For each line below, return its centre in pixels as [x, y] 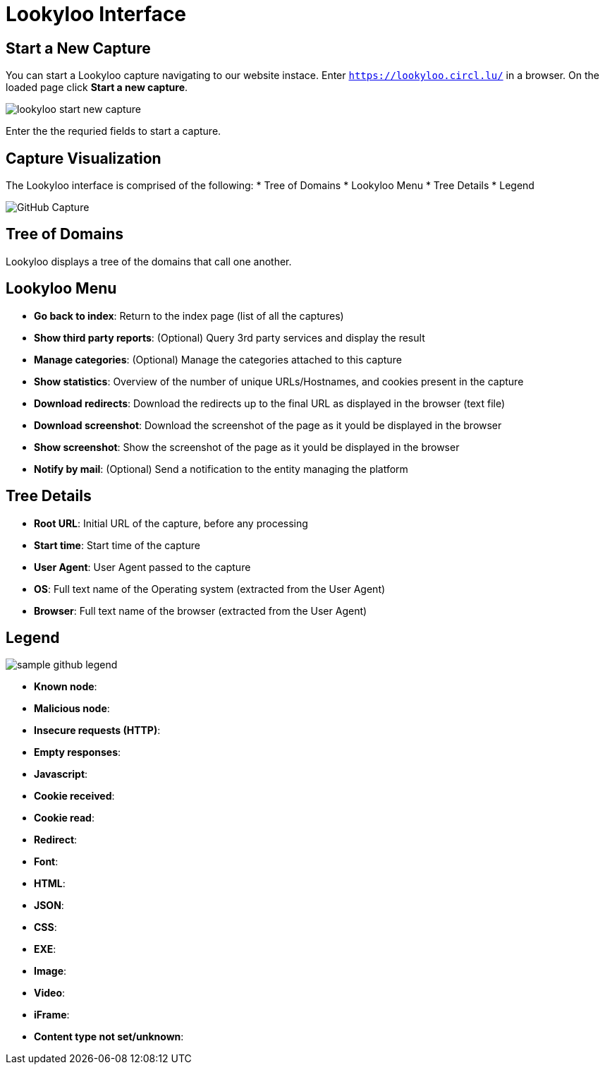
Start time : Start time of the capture [117, 545]
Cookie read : [64, 818]
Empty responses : [78, 752]
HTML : [50, 884]
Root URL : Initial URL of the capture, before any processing [171, 523]
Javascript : [61, 774]
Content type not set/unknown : [109, 1037]
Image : [50, 971]
